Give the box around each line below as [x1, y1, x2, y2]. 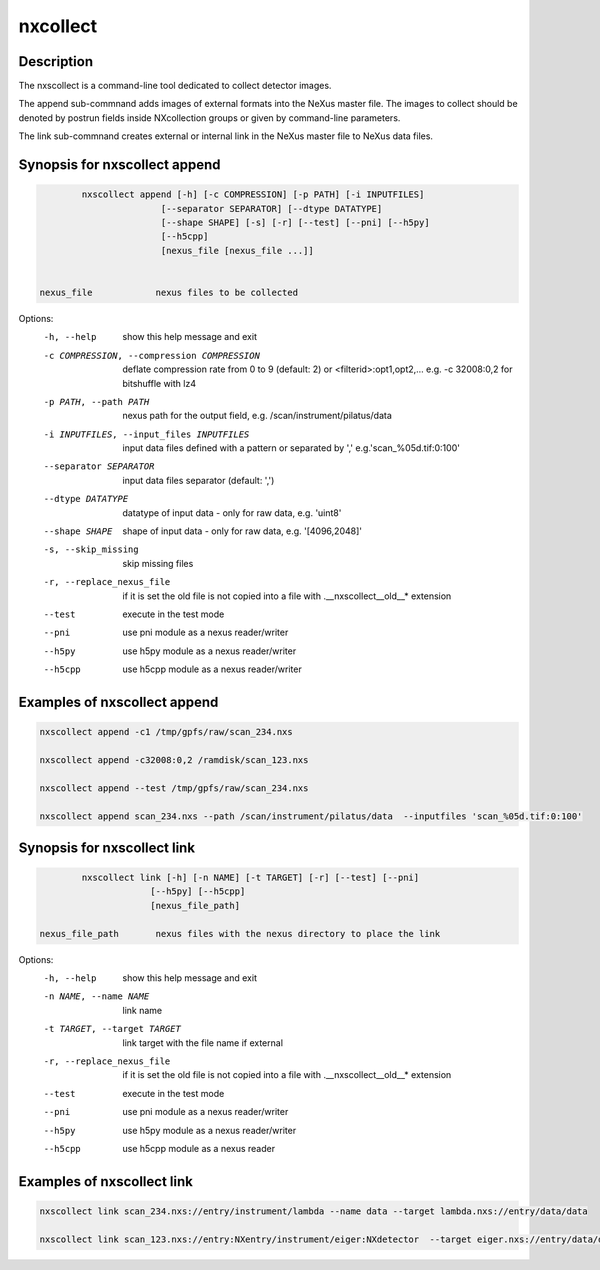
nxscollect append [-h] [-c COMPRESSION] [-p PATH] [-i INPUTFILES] [81, 189, 425, 200]
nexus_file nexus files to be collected [39, 286, 299, 298]
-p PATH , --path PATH [43, 396, 150, 407]
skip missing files [122, 557, 194, 569]
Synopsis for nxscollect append [18, 156, 221, 174]
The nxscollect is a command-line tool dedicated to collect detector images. [18, 80, 332, 92]
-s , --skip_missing [43, 544, 139, 555]
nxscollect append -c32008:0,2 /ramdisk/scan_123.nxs [39, 754, 309, 765]
